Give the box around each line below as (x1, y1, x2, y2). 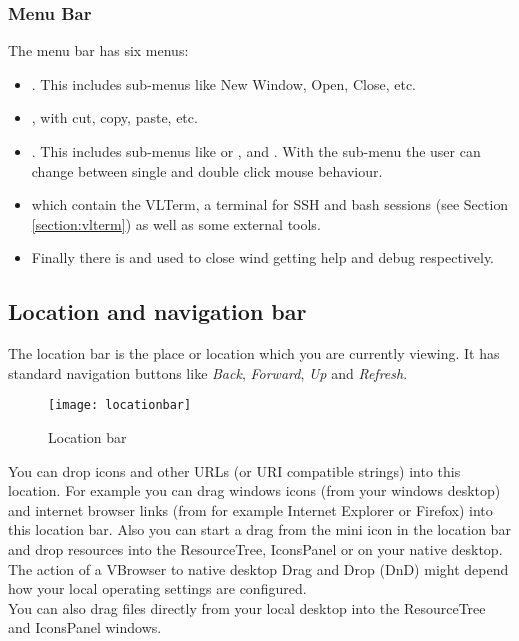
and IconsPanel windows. (8, 617, 162, 638)
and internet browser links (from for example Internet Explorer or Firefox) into (8, 499, 493, 520)
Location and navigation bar (8, 296, 307, 327)
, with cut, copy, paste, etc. (31, 107, 198, 128)
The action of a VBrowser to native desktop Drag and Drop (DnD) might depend (8, 558, 509, 579)
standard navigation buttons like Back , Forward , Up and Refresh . (8, 362, 408, 383)
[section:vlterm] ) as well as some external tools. (31, 213, 321, 234)
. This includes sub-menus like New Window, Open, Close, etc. (31, 73, 416, 94)
